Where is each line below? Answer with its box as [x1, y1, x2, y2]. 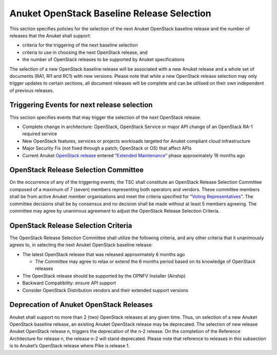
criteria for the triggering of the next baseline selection [22, 42, 138, 48]
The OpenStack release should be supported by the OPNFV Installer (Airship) [22, 273, 186, 279]
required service [22, 131, 57, 137]
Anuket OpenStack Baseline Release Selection [9, 8, 211, 19]
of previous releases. [9, 87, 54, 93]
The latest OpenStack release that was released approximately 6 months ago [22, 251, 185, 257]
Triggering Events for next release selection [9, 100, 153, 110]
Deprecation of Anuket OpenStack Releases [9, 300, 153, 309]
